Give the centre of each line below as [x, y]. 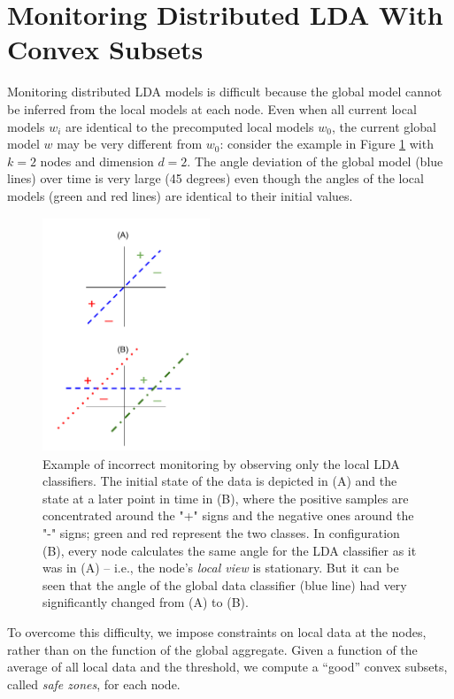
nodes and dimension [97, 161]
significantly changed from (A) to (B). [146, 602]
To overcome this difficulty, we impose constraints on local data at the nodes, [217, 631]
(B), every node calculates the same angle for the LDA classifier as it [230, 550]
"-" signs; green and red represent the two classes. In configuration [221, 533]
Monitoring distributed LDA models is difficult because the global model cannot [225, 92]
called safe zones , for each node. [94, 684]
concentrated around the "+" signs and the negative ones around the [228, 515]
